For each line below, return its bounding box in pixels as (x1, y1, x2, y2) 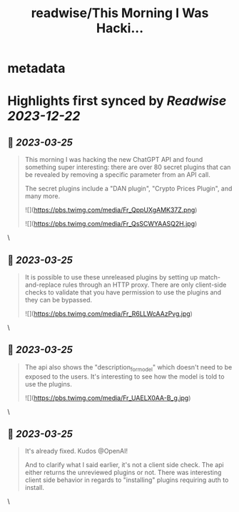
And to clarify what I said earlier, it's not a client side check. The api (24, 461, 224, 469)
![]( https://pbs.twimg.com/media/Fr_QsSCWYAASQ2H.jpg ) (24, 220, 198, 228)
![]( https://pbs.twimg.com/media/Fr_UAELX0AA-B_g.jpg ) (24, 394, 191, 402)
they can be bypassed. (24, 296, 93, 304)
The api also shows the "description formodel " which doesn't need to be (24, 362, 233, 373)
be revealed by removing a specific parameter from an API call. (24, 170, 210, 179)
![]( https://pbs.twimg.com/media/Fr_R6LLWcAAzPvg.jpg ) (24, 309, 193, 318)
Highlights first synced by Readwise (7, 93, 227, 109)
